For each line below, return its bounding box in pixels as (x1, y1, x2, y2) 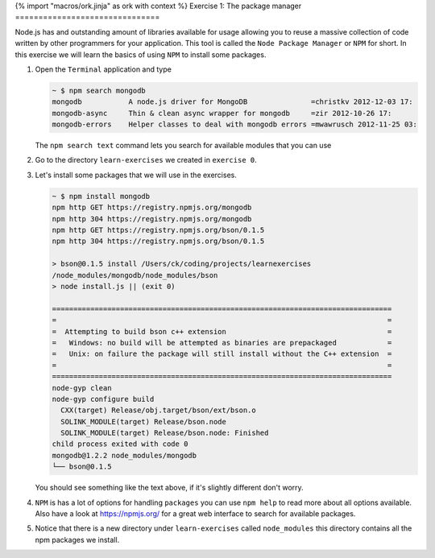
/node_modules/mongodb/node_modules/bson (52, 271, 218, 279)
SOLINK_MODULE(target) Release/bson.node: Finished (60, 428, 269, 438)
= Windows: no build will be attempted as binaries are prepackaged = (52, 338, 392, 347)
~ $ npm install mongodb (52, 192, 151, 200)
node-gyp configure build (52, 395, 155, 403)
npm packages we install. (35, 535, 120, 544)
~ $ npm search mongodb (52, 85, 147, 95)
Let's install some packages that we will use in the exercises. (35, 170, 237, 180)
